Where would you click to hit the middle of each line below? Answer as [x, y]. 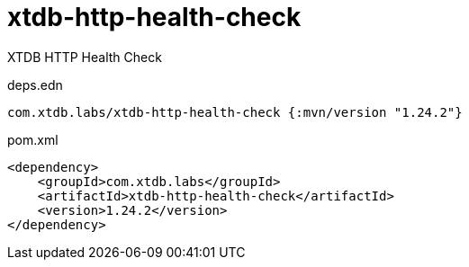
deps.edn [35, 85]
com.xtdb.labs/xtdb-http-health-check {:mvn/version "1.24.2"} [235, 112]
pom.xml [33, 139]
